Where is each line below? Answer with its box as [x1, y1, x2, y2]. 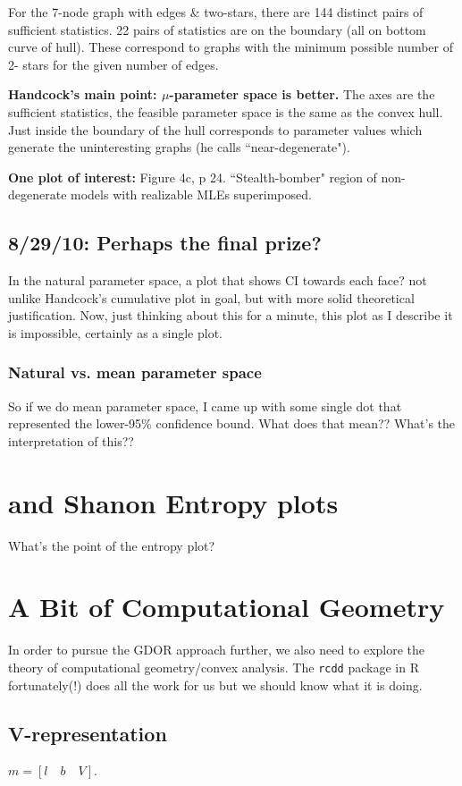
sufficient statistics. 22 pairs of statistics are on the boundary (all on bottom [8, 20, 426, 38]
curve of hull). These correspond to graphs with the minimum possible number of [8, 38, 453, 56]
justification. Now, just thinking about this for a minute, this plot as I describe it [8, 306, 453, 325]
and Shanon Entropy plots [8, 484, 339, 520]
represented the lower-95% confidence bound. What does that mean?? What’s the [8, 414, 456, 433]
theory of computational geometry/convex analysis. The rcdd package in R [8, 657, 419, 676]
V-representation [8, 719, 167, 747]
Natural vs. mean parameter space [8, 361, 262, 384]
